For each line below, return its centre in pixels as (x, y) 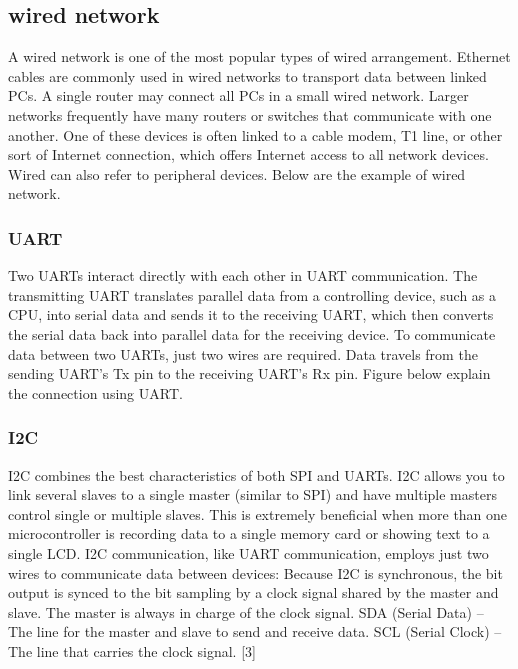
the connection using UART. (95, 392)
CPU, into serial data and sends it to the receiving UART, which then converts (251, 314)
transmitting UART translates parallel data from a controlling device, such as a (252, 294)
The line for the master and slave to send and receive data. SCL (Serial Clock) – (255, 631)
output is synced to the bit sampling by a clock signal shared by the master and (253, 592)
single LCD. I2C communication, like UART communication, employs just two (248, 552)
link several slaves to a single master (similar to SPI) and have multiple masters (252, 494)
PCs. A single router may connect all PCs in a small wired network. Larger (238, 95)
